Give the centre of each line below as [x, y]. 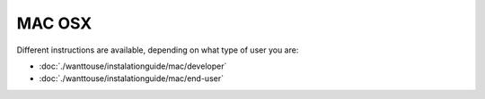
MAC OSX [54, 23]
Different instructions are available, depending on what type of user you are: [158, 50]
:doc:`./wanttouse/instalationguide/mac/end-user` [132, 78]
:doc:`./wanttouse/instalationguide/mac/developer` [133, 66]
